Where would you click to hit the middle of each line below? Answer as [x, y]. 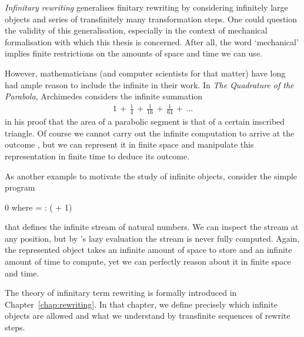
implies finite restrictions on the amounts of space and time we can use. [133, 53]
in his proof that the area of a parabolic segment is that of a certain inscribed [145, 121]
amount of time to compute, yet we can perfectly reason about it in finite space [148, 261]
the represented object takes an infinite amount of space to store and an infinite [148, 250]
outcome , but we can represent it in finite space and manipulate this [129, 144]
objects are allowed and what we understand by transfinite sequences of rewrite [148, 316]
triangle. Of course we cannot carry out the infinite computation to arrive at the [150, 133]
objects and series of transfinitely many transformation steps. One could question [151, 19]
